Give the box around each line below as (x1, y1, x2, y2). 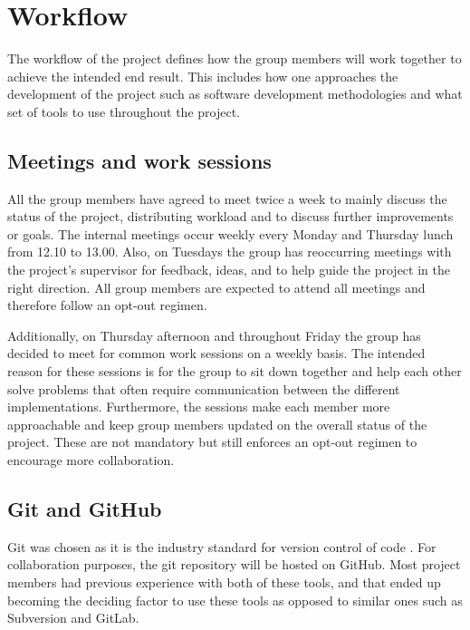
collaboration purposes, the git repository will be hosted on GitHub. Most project (7, 555, 461, 574)
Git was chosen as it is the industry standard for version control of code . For (7, 537, 436, 556)
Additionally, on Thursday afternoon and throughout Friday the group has (7, 325, 421, 344)
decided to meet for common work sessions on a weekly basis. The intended (7, 344, 426, 363)
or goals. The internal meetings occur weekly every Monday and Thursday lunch (7, 224, 454, 243)
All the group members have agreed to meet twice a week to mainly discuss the (7, 189, 447, 208)
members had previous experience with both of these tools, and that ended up (7, 573, 441, 591)
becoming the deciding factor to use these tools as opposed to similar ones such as (7, 590, 463, 609)
